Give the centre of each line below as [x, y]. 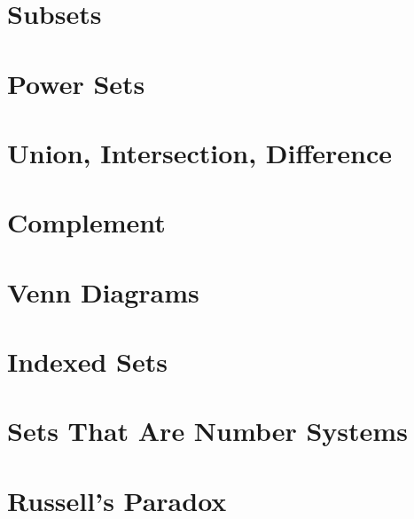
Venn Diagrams [103, 291]
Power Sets [76, 83]
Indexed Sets [87, 362]
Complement [86, 222]
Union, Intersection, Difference [200, 152]
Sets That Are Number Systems [207, 431]
